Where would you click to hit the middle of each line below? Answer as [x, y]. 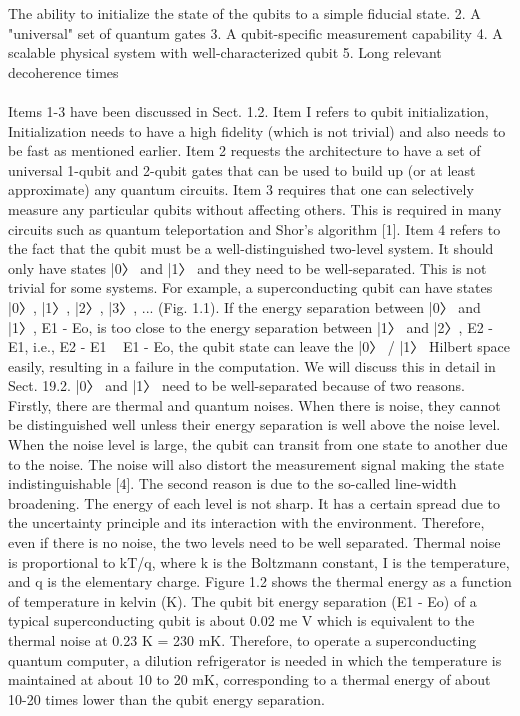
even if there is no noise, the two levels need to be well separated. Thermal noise [254, 542]
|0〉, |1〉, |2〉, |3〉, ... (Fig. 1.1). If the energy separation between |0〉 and [244, 306]
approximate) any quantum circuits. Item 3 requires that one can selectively [241, 189]
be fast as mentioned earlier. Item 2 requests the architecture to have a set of [244, 150]
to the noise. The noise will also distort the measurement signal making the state [256, 463]
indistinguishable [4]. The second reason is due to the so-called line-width [232, 483]
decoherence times [63, 71]
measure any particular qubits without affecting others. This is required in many [255, 208]
